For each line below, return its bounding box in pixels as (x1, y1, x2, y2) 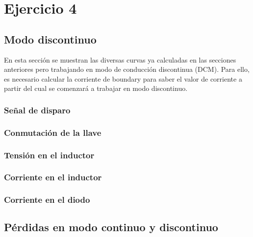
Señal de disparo (4, 104, 71, 116)
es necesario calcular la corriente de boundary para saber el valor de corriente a (4, 73, 242, 84)
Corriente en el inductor (4, 171, 102, 183)
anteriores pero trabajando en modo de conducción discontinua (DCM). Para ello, (4, 64, 250, 74)
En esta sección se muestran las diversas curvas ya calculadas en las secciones (4, 54, 236, 65)
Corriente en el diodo (4, 194, 90, 206)
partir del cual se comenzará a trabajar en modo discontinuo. (4, 83, 188, 93)
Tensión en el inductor (4, 149, 95, 161)
